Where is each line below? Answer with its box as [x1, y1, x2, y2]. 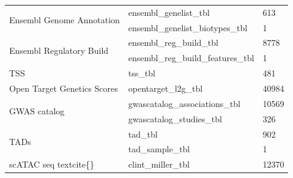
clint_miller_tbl [128, 158, 190, 171]
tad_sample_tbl [128, 143, 190, 155]
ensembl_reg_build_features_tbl [128, 51, 254, 64]
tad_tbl [128, 127, 158, 140]
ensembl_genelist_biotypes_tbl [128, 21, 248, 34]
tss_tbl [128, 67, 155, 80]
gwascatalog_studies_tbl [128, 112, 222, 125]
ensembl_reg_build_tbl [128, 36, 218, 49]
